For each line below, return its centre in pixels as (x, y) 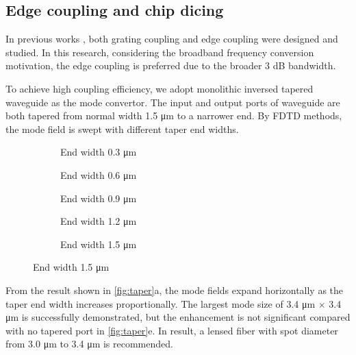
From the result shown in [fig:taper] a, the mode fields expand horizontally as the (175, 290)
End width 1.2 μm (99, 221)
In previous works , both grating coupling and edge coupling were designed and (172, 39)
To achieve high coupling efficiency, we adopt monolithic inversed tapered (160, 88)
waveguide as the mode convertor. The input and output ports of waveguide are (173, 102)
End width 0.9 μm (99, 198)
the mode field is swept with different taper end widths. (122, 128)
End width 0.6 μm (99, 174)
